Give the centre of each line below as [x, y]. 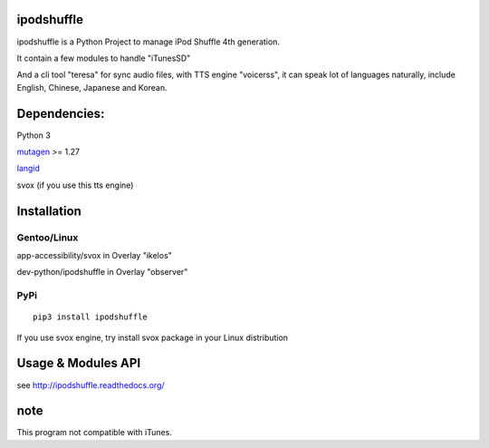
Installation [49, 211]
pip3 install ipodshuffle [91, 317]
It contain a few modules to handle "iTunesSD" [104, 58]
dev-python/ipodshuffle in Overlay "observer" [102, 272]
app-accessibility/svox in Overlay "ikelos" [94, 255]
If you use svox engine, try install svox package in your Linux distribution [153, 337]
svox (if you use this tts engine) [75, 185]
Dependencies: [61, 113]
